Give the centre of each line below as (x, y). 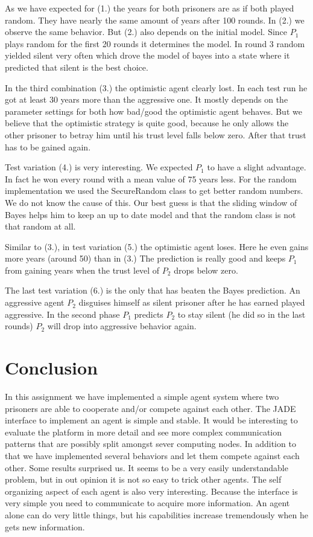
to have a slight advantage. (257, 167)
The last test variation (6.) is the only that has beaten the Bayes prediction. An (153, 290)
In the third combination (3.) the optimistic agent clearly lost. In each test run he (156, 87)
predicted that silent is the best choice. (77, 67)
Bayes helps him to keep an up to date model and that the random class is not (150, 214)
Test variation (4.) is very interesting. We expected (99, 167)
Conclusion (52, 368)
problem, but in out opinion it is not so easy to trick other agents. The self (143, 479)
